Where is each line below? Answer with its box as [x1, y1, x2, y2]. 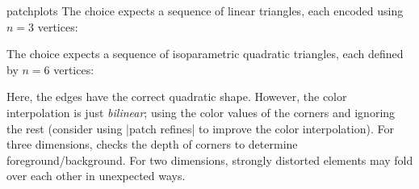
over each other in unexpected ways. [6, 167, 186, 184]
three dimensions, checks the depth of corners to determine [6, 136, 298, 153]
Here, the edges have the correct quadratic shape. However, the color [6, 88, 347, 105]
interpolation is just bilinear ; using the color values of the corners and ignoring [6, 103, 396, 120]
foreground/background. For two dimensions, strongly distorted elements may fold [6, 151, 413, 168]
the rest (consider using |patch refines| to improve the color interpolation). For [6, 120, 394, 136]
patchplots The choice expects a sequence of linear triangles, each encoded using [6, 2, 404, 19]
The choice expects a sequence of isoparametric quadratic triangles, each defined [6, 45, 404, 62]
